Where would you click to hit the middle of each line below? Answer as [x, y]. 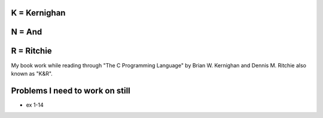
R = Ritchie [31, 51]
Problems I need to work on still [71, 90]
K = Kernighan [38, 13]
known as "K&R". [32, 73]
